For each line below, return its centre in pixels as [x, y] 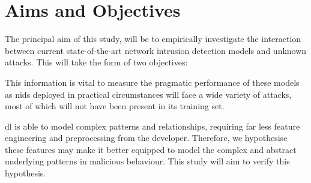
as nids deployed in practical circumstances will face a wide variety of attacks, [148, 94]
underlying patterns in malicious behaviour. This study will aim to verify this [147, 161]
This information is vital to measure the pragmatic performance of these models [152, 82]
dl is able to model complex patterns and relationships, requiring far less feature [152, 126]
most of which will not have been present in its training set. [115, 106]
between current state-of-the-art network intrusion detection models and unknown [156, 50]
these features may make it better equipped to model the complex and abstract [151, 149]
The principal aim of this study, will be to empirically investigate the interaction [153, 39]
